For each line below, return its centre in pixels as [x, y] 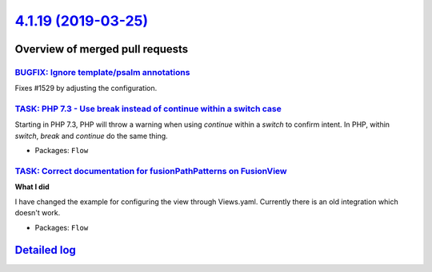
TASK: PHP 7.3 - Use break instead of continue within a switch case [148, 109]
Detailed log [45, 250]
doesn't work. [38, 213]
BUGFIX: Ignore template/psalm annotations [102, 72]
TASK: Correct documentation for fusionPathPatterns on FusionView [151, 171]
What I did [32, 187]
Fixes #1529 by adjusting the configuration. [86, 89]
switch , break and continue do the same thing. [91, 136]
